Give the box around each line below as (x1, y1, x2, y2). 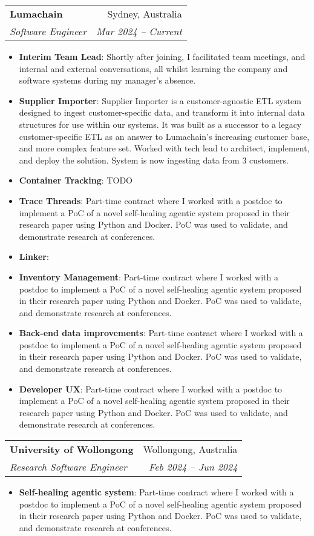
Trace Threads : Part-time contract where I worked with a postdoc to (19, 194, 283, 207)
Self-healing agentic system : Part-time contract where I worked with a (19, 486, 294, 498)
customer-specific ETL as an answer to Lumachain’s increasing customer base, (19, 130, 310, 142)
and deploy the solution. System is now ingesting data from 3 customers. (19, 153, 289, 166)
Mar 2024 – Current (96, 24, 182, 38)
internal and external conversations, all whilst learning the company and (19, 62, 288, 74)
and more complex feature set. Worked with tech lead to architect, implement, (19, 142, 310, 154)
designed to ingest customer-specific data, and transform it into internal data (19, 106, 305, 119)
